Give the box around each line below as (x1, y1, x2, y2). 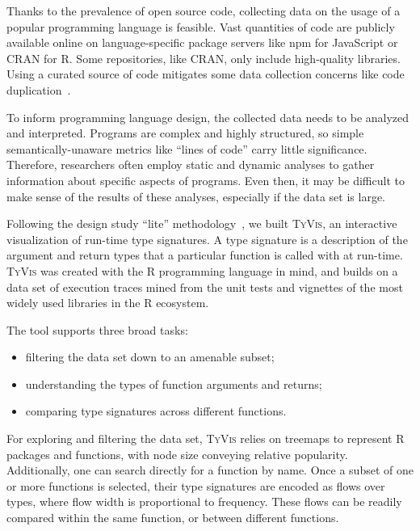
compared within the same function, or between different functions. (6, 509, 339, 526)
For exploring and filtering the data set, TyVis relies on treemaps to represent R (6, 430, 405, 447)
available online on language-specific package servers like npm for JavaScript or (6, 34, 398, 51)
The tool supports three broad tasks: (6, 321, 188, 338)
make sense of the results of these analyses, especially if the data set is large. (6, 188, 385, 204)
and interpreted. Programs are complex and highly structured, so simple (6, 124, 364, 141)
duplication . (6, 81, 71, 98)
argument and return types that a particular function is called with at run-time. (6, 247, 403, 263)
